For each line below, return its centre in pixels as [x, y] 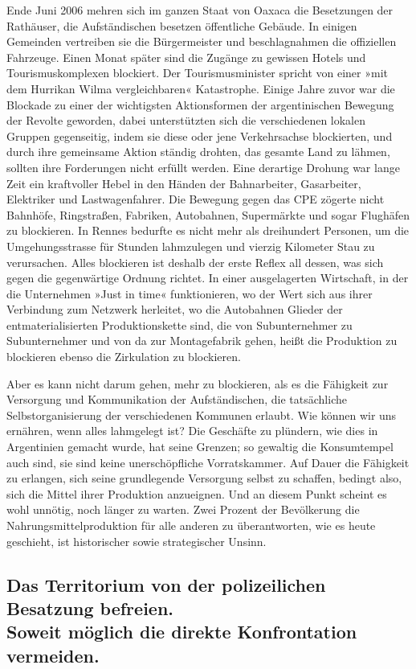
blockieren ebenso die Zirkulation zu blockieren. [124, 357]
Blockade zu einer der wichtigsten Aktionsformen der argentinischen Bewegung [200, 104]
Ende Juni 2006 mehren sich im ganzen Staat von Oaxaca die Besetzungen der [200, 10]
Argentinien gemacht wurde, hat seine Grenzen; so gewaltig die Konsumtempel [200, 447]
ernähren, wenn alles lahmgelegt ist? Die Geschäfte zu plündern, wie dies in [192, 431]
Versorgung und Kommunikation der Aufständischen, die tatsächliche [177, 399]
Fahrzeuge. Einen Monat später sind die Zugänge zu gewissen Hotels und [186, 57]
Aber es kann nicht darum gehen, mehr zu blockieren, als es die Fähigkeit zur [198, 383]
